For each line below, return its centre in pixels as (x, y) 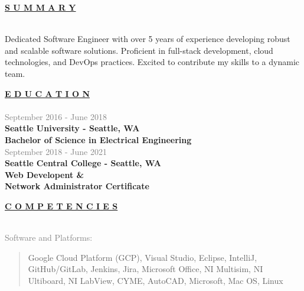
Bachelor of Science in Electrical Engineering (98, 139)
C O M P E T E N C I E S (61, 206)
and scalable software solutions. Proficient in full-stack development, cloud (139, 50)
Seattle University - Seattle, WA (72, 128)
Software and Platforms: (49, 237)
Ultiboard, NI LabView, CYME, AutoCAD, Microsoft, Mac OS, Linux (156, 280)
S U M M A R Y (40, 7)
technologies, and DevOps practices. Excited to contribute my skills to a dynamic (152, 62)
